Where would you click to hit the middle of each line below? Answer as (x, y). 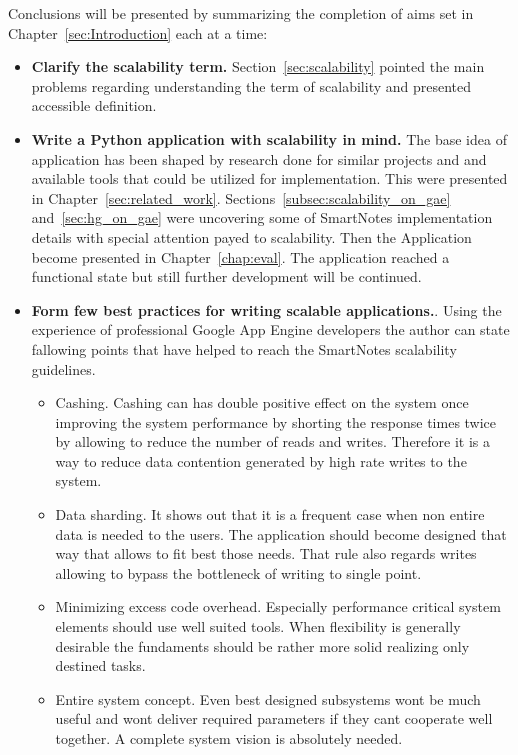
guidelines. (63, 368)
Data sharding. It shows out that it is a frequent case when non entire (270, 514)
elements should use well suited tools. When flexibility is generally (258, 626)
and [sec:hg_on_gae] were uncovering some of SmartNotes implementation (262, 217)
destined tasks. (100, 665)
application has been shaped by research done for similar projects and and (259, 158)
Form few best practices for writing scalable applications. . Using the (266, 309)
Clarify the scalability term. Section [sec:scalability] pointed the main (258, 66)
